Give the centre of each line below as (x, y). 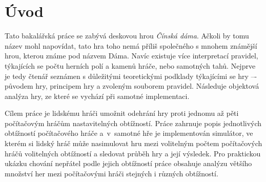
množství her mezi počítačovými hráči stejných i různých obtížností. (111, 173)
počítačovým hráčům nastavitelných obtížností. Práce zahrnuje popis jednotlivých (133, 123)
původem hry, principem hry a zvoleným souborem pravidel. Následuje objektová (132, 86)
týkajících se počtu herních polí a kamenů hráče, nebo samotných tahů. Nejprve (130, 65)
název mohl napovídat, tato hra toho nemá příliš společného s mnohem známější (131, 45)
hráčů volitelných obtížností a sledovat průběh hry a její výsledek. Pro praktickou (133, 153)
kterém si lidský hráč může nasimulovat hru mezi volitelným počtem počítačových (134, 143)
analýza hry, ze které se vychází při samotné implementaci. (97, 96)
